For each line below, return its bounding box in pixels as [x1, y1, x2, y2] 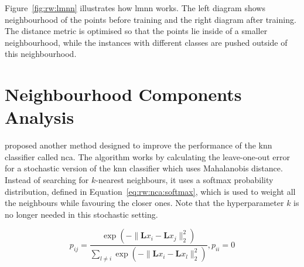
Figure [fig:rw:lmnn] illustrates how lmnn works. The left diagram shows [5, 2, 265, 13]
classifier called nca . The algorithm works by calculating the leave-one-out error [5, 150, 290, 163]
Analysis [5, 105, 74, 129]
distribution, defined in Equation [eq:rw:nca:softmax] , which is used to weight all [5, 185, 296, 197]
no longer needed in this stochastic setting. [5, 208, 158, 220]
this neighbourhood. [5, 48, 77, 60]
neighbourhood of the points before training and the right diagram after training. [5, 13, 296, 25]
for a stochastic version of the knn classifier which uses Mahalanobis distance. [5, 162, 283, 174]
